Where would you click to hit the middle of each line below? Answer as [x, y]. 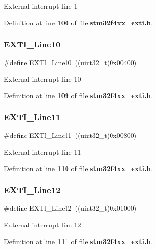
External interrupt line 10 [43, 79]
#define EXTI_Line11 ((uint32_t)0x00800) [70, 135]
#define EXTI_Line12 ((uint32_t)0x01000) [70, 208]
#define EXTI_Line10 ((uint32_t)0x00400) [70, 62]
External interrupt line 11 [43, 152]
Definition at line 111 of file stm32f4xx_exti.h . [78, 241]
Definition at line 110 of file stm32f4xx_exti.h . [78, 168]
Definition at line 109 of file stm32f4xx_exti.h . [78, 95]
